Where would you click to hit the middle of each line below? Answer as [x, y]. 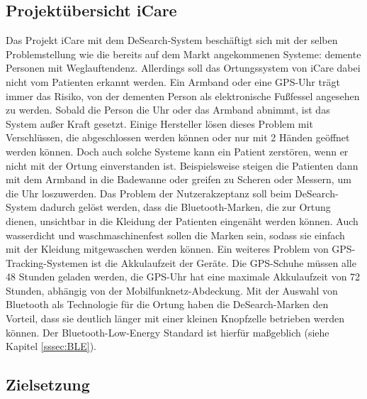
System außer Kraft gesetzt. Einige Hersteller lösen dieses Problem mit [159, 123]
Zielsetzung [48, 384]
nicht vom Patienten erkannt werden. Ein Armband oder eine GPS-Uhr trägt [173, 81]
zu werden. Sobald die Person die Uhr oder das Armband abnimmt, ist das [168, 110]
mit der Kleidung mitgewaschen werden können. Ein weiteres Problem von [167, 249]
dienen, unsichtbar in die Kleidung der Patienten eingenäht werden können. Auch [182, 220]
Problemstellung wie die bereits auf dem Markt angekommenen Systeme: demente [183, 54]
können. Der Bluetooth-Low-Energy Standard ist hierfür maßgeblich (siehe [168, 332]
